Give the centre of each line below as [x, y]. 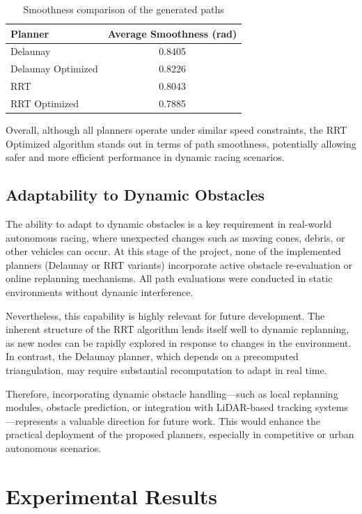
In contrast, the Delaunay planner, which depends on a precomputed [152, 356]
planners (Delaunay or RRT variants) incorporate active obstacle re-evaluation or [179, 264]
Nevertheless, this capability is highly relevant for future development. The [165, 315]
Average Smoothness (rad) [172, 33]
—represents [32, 420]
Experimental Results [111, 496]
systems [331, 407]
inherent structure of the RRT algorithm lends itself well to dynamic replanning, [178, 329]
